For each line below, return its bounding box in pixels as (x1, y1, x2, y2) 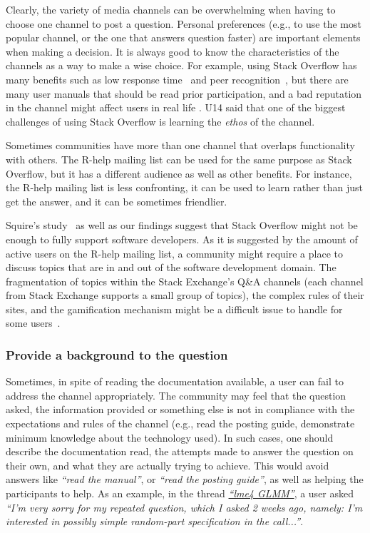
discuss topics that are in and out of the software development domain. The (6, 260, 336, 275)
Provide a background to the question (6, 345, 228, 363)
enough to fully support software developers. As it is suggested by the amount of (6, 231, 358, 246)
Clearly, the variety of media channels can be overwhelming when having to (6, 2, 336, 16)
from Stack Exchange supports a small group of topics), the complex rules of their (6, 288, 364, 303)
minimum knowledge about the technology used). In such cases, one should (6, 430, 334, 445)
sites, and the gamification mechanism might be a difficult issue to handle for (6, 301, 343, 316)
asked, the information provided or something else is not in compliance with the (6, 402, 355, 417)
